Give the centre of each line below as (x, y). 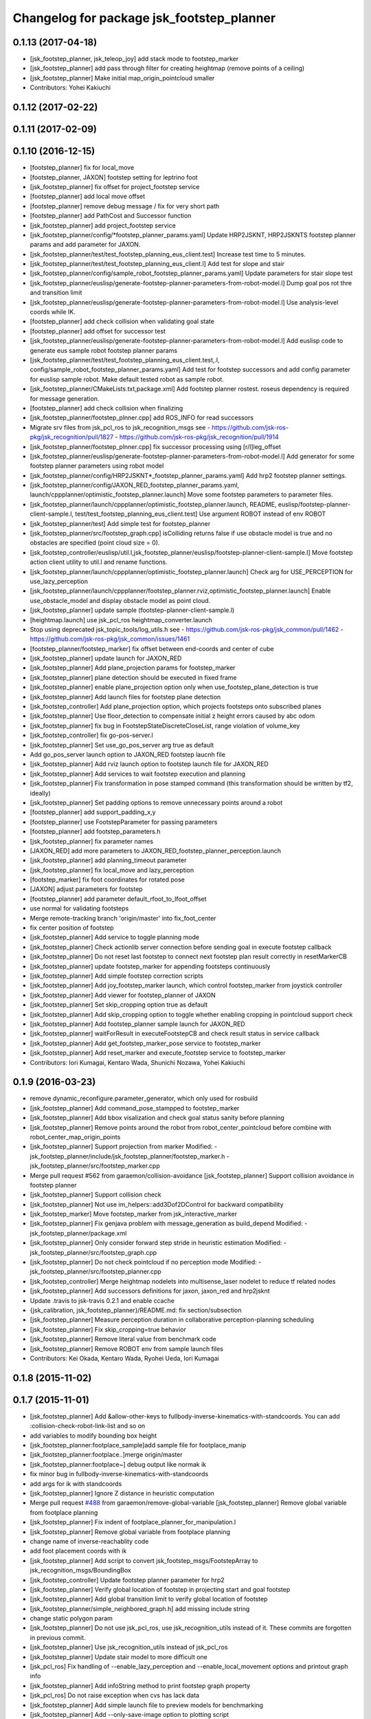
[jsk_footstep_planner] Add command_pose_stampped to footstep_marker (135, 1108)
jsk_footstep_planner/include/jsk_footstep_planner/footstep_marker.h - (130, 1156)
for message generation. (65, 398)
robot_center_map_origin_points (75, 1137)
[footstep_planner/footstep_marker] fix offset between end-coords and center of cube (152, 648)
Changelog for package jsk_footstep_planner (144, 18)
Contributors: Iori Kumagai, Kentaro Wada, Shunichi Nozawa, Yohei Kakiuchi (137, 1062)
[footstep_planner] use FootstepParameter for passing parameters (124, 822)
